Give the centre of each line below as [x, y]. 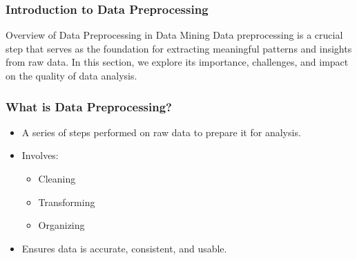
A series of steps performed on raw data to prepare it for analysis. [161, 132]
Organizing [61, 225]
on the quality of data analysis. [71, 75]
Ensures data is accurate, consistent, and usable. [124, 248]
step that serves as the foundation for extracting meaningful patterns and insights [179, 48]
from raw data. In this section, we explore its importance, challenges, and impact [177, 62]
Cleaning [57, 178]
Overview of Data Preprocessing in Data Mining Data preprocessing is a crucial [174, 35]
